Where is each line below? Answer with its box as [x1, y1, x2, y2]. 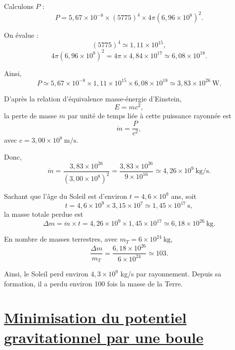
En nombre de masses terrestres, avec [4, 234, 118, 244]
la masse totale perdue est [4, 209, 83, 219]
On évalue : [4, 30, 39, 40]
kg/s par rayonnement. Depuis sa [120, 268, 222, 278]
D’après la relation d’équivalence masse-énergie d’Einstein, [4, 93, 182, 103]
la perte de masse [4, 110, 57, 121]
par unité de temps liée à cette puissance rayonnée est [67, 110, 232, 121]
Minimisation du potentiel [4, 307, 187, 328]
